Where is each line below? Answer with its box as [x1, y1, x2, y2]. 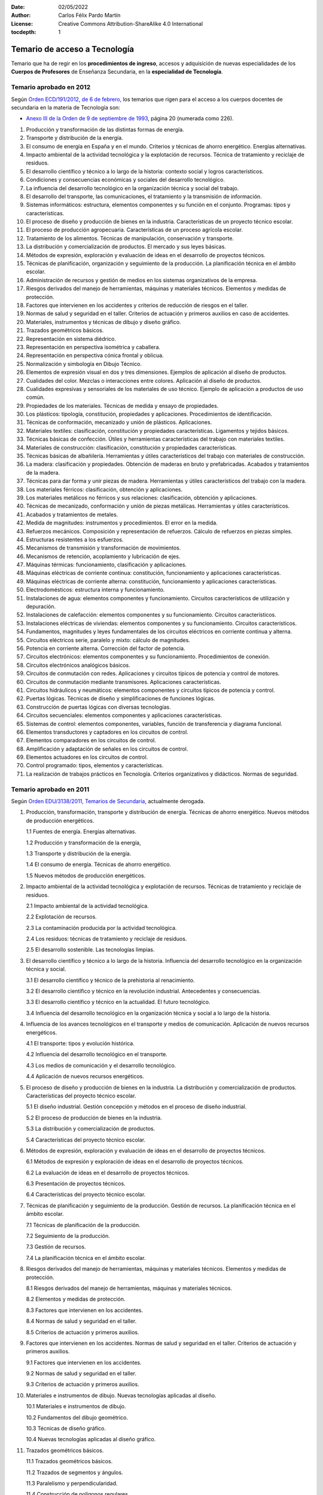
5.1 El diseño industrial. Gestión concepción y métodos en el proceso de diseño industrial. [26, 1103, 247, 1110]
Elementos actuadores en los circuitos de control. [26, 753, 148, 761]
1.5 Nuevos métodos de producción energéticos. [26, 872, 146, 879]
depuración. [26, 603, 56, 610]
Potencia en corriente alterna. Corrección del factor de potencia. [26, 645, 185, 652]
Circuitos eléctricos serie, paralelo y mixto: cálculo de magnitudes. [26, 636, 191, 643]
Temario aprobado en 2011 [11, 785, 90, 794]
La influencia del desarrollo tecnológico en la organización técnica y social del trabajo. [26, 184, 239, 191]
